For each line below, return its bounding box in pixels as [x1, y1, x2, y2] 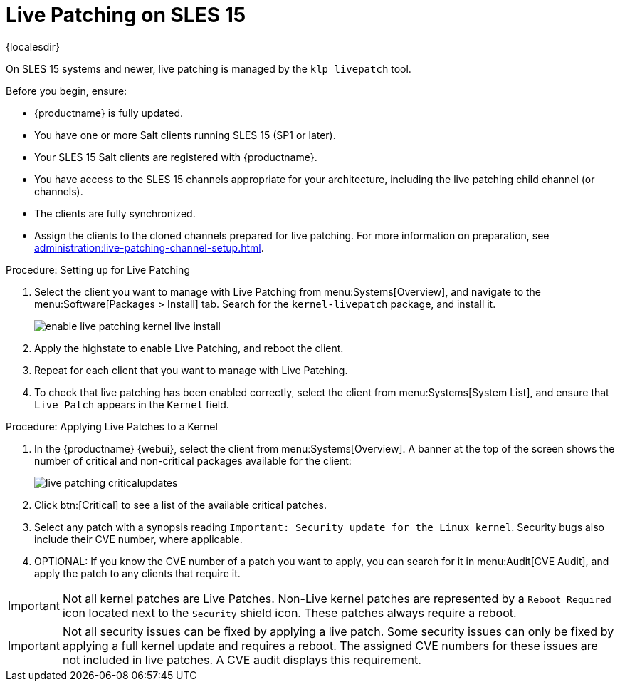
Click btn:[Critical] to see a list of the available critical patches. [34, 498, 327, 511]
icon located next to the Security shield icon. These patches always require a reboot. [62, 605, 517, 620]
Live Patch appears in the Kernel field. [34, 398, 229, 410]
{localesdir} [6, 40, 60, 53]
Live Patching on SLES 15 [6, 3, 246, 27]
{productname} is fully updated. [34, 106, 184, 119]
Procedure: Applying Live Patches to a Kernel [6, 420, 218, 433]
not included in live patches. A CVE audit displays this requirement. [62, 652, 421, 667]
